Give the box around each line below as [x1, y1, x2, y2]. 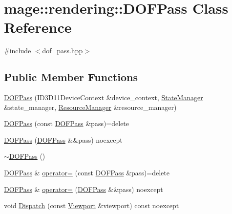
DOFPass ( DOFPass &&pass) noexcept [4, 134, 123, 145]
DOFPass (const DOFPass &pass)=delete [4, 118, 129, 128]
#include [4, 45, 31, 56]
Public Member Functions [4, 69, 138, 85]
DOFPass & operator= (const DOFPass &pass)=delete [4, 168, 169, 178]
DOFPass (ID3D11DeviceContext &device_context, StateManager [4, 92, 203, 103]
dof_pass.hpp [42, 45, 83, 56]
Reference [4, 17, 72, 37]
